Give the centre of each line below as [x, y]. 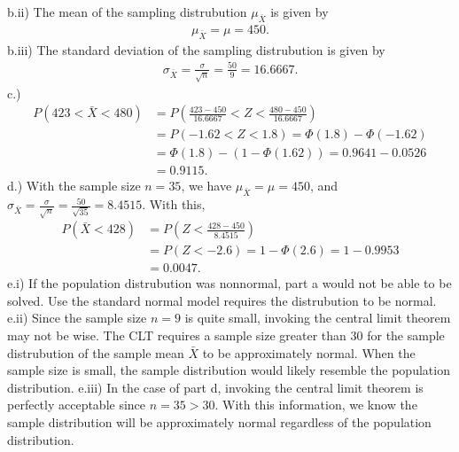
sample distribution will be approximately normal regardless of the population [219, 422]
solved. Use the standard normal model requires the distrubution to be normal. [222, 300]
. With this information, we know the [316, 405]
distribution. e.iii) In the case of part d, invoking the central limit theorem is [215, 387]
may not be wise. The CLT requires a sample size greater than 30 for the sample [226, 335]
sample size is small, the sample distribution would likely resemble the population [229, 370]
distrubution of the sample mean [96, 352]
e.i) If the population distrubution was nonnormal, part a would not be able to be [229, 283]
